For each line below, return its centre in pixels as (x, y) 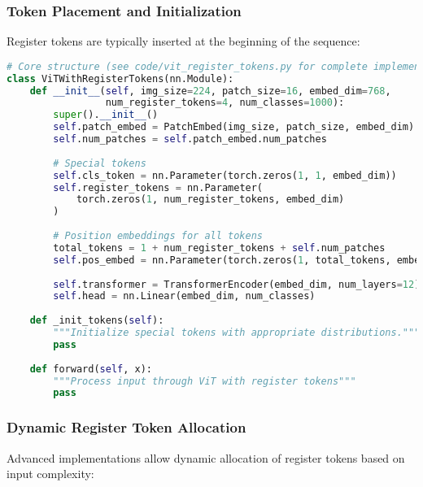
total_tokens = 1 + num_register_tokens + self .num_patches (219, 248)
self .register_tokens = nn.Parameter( (158, 187)
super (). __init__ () (106, 115)
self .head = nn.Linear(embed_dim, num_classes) (184, 296)
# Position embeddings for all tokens (158, 236)
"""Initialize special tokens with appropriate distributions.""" (237, 333)
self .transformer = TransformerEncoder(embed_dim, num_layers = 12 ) (237, 284)
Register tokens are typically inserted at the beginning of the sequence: (183, 41)
